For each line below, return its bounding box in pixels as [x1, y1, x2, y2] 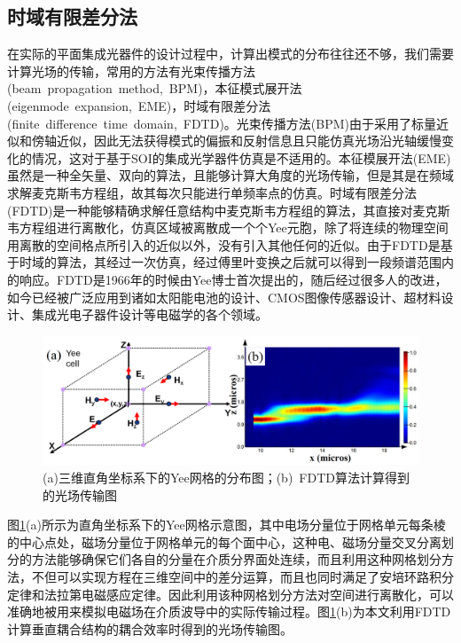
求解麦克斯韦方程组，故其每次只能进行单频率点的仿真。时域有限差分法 [7, 183, 417, 201]
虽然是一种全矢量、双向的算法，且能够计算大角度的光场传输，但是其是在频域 [7, 166, 454, 184]
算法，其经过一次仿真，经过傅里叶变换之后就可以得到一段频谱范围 [56, 253, 441, 271]
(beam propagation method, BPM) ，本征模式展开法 [7, 79, 302, 98]
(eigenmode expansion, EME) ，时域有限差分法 [7, 96, 271, 114]
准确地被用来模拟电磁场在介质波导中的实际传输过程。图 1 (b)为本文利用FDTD [7, 602, 451, 621]
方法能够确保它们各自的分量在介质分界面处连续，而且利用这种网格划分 [31, 550, 441, 569]
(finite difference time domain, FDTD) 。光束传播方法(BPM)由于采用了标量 [7, 114, 437, 132]
